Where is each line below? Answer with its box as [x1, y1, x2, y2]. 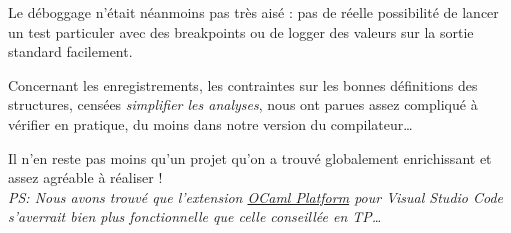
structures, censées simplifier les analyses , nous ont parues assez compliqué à [8, 94, 478, 115]
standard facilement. [8, 41, 133, 62]
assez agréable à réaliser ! [8, 167, 163, 188]
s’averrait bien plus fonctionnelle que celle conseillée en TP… [8, 206, 382, 227]
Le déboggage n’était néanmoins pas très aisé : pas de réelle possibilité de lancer [8, 2, 499, 22]
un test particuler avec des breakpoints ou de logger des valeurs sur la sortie [8, 21, 474, 42]
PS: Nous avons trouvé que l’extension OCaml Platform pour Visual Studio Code [8, 186, 504, 207]
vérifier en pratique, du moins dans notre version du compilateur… [8, 113, 413, 134]
